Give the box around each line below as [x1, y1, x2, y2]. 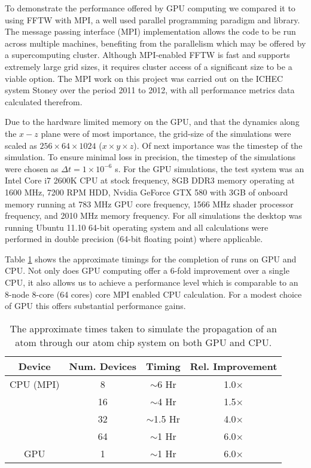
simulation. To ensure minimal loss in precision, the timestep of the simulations [5, 151, 296, 163]
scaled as [5, 139, 37, 151]
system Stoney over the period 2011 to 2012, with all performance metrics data [5, 84, 295, 96]
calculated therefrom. [5, 95, 83, 108]
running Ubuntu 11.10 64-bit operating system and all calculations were [5, 221, 269, 233]
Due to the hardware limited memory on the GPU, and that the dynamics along [5, 115, 300, 128]
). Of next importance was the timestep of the [133, 139, 303, 151]
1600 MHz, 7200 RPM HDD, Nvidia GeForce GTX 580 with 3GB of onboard [5, 185, 288, 198]
